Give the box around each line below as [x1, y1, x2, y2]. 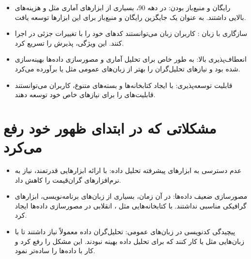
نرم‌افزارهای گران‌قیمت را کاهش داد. [15, 174, 121, 185]
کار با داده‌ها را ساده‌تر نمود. [15, 245, 95, 256]
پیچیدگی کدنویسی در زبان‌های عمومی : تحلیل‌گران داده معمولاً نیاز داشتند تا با [15, 226, 235, 237]
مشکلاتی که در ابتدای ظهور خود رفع [3, 118, 217, 138]
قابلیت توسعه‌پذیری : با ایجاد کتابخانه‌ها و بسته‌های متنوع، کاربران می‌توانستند [15, 80, 233, 90]
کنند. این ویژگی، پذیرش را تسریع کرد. [15, 37, 124, 48]
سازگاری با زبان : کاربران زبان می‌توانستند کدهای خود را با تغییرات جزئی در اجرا [15, 28, 248, 38]
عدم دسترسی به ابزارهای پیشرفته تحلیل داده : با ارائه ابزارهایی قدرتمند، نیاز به [15, 165, 242, 175]
